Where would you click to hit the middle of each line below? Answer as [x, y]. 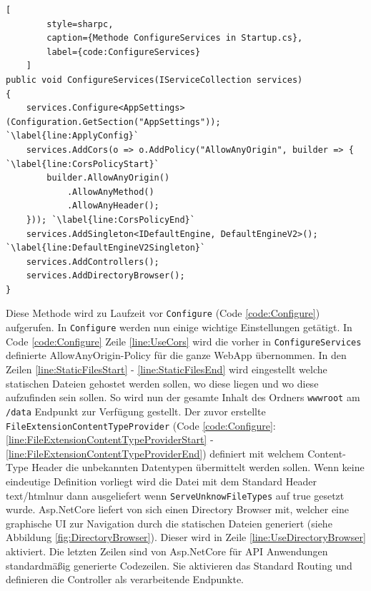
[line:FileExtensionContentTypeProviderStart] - [110, 439]
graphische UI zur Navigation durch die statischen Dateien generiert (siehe [169, 523]
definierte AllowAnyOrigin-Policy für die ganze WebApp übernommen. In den [176, 355]
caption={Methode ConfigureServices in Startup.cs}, [175, 38]
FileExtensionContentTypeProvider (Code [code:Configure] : [141, 425]
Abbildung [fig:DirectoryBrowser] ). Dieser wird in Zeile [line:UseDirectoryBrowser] [186, 537]
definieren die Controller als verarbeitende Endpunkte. [125, 579]
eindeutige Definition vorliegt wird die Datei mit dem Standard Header [161, 481]
